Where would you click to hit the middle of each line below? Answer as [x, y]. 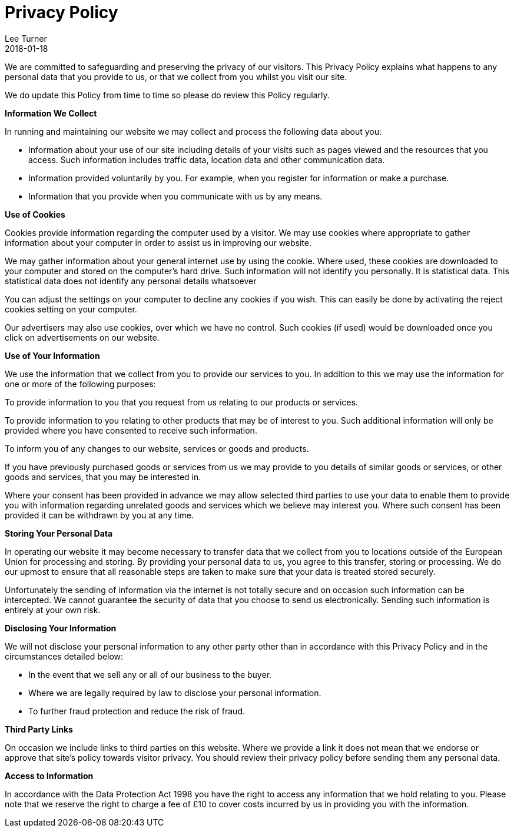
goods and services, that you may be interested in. [103, 477]
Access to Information [49, 776]
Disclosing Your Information [61, 628]
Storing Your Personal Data [59, 533]
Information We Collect [51, 113]
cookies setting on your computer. [71, 309]
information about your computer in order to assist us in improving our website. [158, 242]
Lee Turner [26, 38]
